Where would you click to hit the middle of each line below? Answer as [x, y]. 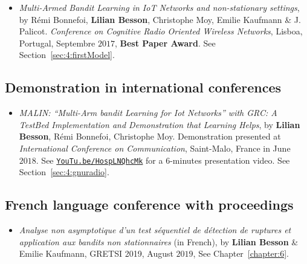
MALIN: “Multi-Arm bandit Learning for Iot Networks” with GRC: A [148, 113]
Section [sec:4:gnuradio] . [64, 172]
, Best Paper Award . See [165, 43]
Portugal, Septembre [57, 43]
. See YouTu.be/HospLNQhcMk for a [99, 160]
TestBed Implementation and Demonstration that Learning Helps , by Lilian [160, 124]
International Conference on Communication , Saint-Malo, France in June [155, 148]
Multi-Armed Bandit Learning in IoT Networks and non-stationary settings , [159, 7]
